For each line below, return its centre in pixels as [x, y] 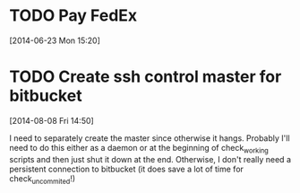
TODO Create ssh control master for [146, 77]
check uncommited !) [43, 179]
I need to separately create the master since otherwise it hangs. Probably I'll [150, 138]
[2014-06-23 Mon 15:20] [55, 40]
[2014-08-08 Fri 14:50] [51, 120]
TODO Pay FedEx [73, 16]
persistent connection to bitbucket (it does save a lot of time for [127, 169]
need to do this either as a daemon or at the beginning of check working [139, 149]
